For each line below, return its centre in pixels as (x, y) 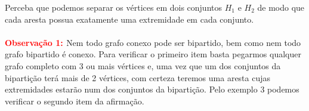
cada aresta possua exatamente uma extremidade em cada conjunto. (129, 19)
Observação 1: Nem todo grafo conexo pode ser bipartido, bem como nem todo (153, 42)
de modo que (281, 7)
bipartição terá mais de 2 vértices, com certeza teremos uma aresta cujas (138, 77)
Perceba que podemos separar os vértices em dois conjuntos (113, 7)
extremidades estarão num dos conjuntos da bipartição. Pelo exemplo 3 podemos (152, 89)
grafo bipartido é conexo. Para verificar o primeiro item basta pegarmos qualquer (153, 54)
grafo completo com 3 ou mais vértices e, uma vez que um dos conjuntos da (143, 65)
